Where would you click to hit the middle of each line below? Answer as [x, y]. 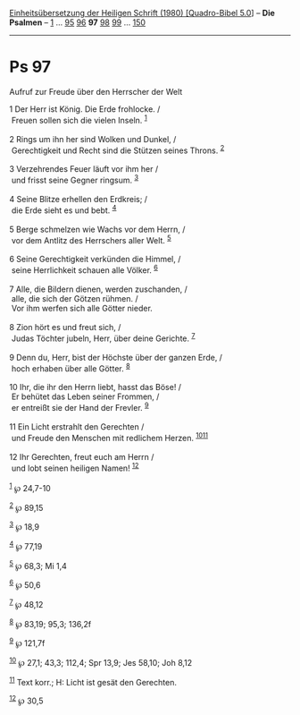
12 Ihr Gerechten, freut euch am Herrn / [82, 456]
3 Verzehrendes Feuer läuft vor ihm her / [84, 169]
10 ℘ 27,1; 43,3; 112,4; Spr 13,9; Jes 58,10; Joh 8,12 [101, 662]
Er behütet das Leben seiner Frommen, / [85, 396]
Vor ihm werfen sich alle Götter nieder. [82, 308]
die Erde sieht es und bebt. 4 [64, 209]
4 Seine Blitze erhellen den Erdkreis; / [79, 199]
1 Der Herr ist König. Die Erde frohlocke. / [85, 109]
